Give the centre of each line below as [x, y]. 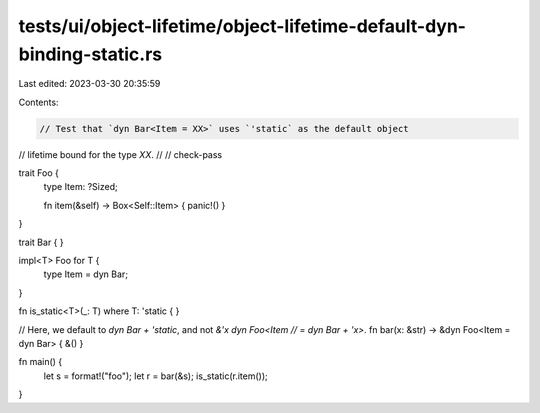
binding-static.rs [90, 54]
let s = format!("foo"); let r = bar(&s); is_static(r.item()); [156, 376]
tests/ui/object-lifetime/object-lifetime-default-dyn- [242, 26]
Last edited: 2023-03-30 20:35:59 [89, 84]
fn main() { [40, 362]
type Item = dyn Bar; [86, 274]
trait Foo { [39, 173]
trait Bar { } [41, 242]
